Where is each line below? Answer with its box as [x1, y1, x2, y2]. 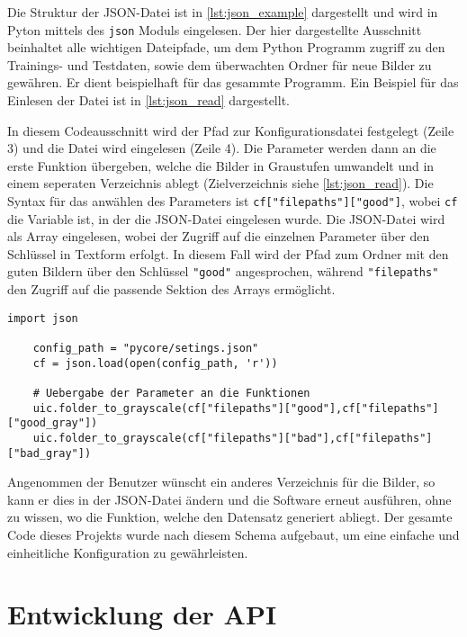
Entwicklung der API [7, 596, 277, 633]
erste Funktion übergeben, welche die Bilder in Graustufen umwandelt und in [7, 156, 435, 175]
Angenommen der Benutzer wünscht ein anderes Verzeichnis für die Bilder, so [7, 472, 436, 491]
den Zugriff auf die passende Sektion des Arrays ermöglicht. [7, 280, 336, 299]
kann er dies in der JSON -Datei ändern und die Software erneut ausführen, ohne [7, 489, 452, 508]
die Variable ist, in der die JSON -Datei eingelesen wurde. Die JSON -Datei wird [7, 209, 445, 228]
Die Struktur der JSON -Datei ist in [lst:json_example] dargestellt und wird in [7, 3, 438, 21]
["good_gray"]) [7, 417, 98, 430]
